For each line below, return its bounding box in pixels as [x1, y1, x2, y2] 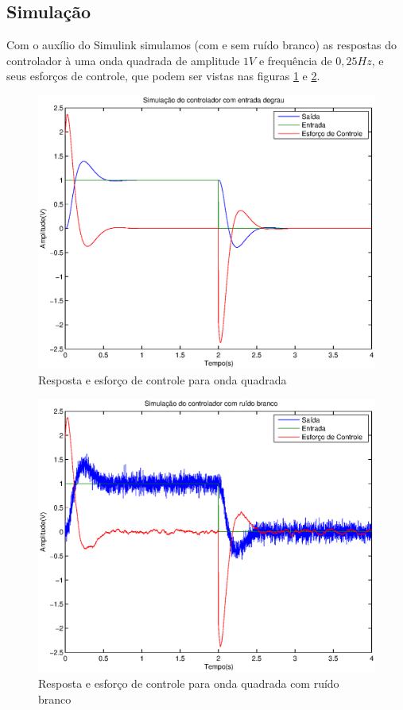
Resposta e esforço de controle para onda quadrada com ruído [38, 674, 339, 691]
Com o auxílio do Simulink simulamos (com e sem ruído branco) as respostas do [6, 37, 397, 53]
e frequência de [258, 52, 332, 68]
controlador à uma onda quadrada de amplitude [6, 52, 240, 68]
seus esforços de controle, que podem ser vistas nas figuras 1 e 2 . [6, 68, 320, 84]
